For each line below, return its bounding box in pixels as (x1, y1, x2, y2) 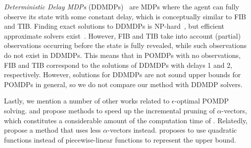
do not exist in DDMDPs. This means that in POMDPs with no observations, (4, 49, 241, 60)
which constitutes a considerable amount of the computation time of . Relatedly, (4, 115, 248, 125)
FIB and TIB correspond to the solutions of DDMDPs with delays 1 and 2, (4, 59, 233, 70)
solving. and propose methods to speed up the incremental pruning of (4, 105, 215, 115)
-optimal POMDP (174, 96, 229, 106)
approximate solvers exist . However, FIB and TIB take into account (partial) (4, 30, 241, 41)
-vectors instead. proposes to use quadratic (107, 125, 237, 135)
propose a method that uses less (4, 125, 101, 135)
